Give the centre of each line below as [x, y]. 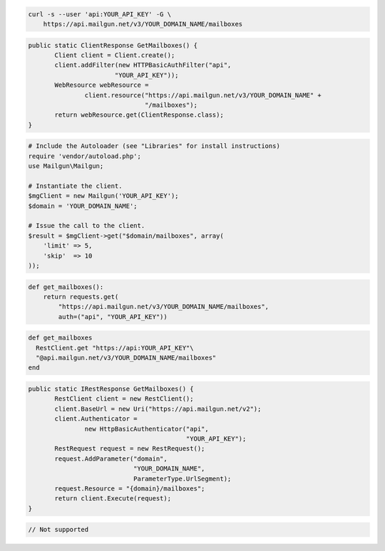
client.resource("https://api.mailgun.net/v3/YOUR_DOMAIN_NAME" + [203, 95]
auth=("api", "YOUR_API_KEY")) [113, 316]
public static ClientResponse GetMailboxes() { [113, 45]
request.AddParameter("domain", [111, 458]
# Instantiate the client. [75, 186]
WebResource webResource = [102, 85]
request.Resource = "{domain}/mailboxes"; [130, 488]
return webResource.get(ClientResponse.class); [139, 115]
